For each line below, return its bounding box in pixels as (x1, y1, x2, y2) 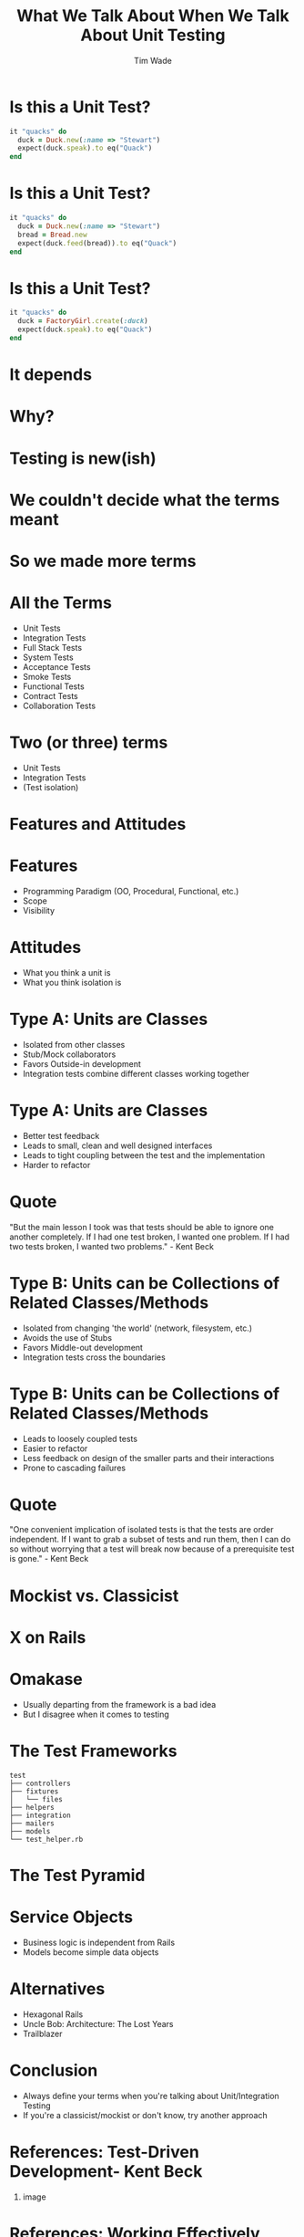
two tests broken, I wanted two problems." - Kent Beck (9, 1240, 214, 1251)
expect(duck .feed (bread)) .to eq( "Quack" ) (17, 238, 177, 247)
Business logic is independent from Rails (22, 1937, 176, 1948)
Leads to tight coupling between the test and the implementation (22, 1149, 266, 1160)
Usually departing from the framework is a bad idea (22, 1699, 217, 1709)
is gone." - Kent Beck (9, 1553, 89, 1564)
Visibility (22, 904, 56, 915)
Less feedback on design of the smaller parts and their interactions (22, 1452, 275, 1463)
